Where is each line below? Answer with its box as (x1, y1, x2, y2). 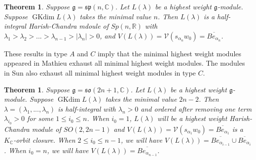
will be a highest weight (157, 113, 227, 123)
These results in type (4, 48, 68, 58)
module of (32, 123, 61, 134)
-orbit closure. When (13, 134, 75, 145)
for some (27, 113, 54, 123)
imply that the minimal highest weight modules (97, 48, 242, 58)
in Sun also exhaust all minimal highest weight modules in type (4, 67, 196, 78)
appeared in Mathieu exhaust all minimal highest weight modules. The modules (4, 58, 245, 68)
